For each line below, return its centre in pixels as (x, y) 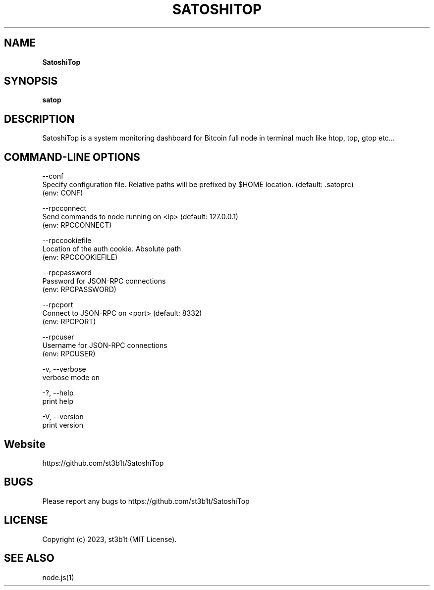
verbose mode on (71, 378)
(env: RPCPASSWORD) (79, 290)
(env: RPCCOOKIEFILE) (80, 257)
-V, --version (63, 417)
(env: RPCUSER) (69, 354)
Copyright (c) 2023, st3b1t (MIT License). (109, 539)
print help (58, 401)
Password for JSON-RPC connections (104, 281)
